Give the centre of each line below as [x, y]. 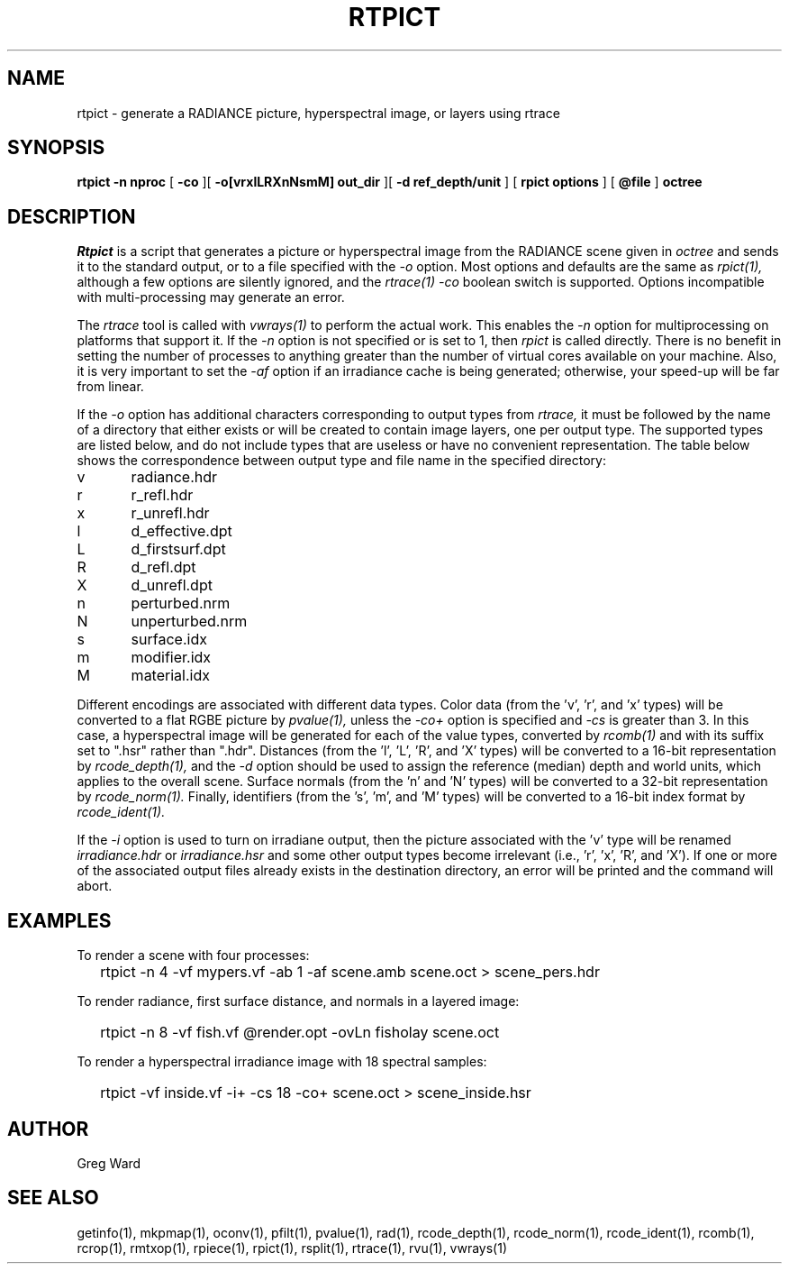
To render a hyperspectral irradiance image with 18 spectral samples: [282, 1062]
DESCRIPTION [72, 216]
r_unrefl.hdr [170, 513]
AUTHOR [48, 1129]
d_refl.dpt [163, 567]
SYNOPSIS [56, 148]
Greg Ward [109, 1163]
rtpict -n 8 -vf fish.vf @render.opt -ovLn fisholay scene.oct [300, 1033]
